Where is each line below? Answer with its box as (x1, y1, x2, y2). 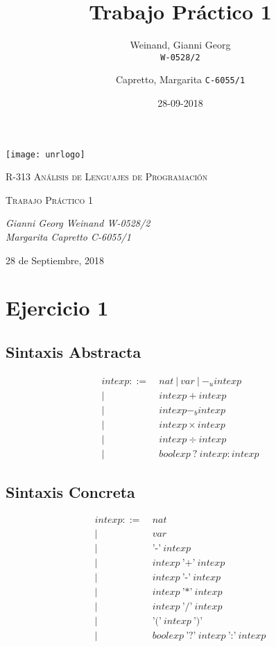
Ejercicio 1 (6, 293, 109, 322)
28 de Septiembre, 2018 (6, 252, 104, 267)
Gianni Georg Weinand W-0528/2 (6, 216, 150, 230)
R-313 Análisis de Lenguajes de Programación (6, 169, 208, 184)
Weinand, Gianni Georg (130, 37, 231, 52)
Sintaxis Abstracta (6, 341, 141, 363)
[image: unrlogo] (6, 149, 85, 159)
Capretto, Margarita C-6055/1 (115, 72, 245, 87)
